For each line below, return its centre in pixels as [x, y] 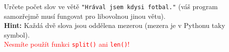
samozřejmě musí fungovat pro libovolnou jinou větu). [85, 16]
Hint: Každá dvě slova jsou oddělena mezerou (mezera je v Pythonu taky [115, 25]
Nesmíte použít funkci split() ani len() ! [67, 44]
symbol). [17, 34]
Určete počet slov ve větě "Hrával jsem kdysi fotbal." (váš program [111, 6]
